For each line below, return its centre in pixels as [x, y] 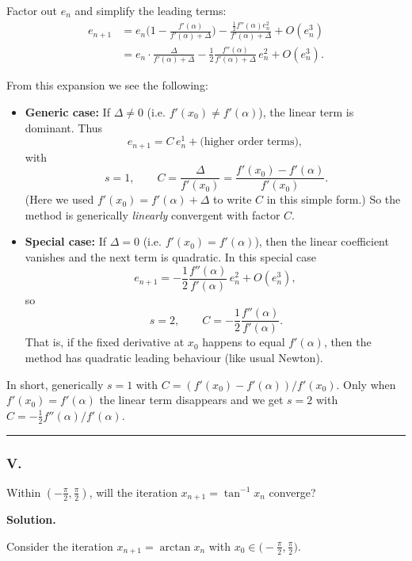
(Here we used [59, 199]
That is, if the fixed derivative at [105, 342]
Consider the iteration [60, 546]
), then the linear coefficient [322, 241]
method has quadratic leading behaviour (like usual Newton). [174, 357]
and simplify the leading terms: [151, 10]
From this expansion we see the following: [107, 85]
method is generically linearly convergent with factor [153, 214]
